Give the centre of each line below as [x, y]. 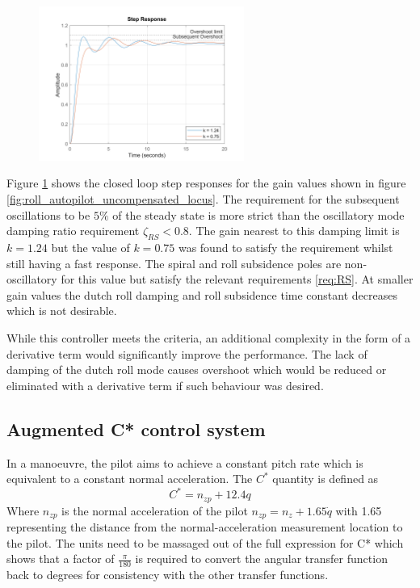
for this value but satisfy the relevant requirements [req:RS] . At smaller [237, 279]
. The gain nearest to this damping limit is [294, 231]
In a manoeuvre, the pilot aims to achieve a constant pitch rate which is [185, 462]
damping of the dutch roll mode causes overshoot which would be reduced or [197, 370]
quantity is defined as [325, 479]
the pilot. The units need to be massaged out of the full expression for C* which [205, 542]
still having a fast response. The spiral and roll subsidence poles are [174, 263]
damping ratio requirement [73, 231]
